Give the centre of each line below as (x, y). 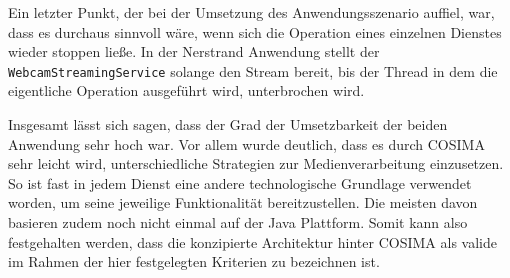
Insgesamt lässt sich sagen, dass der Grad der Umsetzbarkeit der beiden (228, 124)
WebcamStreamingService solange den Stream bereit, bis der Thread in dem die (253, 70)
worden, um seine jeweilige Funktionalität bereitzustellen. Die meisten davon (243, 202)
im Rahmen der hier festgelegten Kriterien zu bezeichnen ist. (194, 261)
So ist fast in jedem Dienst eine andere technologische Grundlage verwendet (240, 182)
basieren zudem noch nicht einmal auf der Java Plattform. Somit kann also (238, 222)
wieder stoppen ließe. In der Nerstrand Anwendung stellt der (194, 51)
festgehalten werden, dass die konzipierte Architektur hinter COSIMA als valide (252, 241)
